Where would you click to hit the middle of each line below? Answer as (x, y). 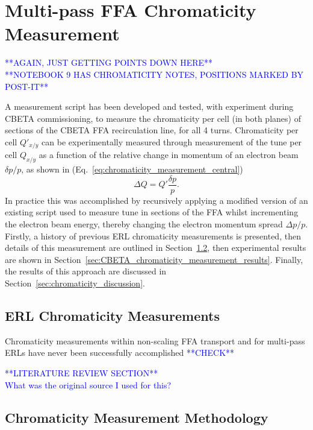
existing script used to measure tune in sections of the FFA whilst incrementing (152, 212)
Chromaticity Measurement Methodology (137, 417)
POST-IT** (27, 86)
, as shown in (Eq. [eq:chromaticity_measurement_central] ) (132, 169)
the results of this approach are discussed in (86, 271)
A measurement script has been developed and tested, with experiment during (149, 106)
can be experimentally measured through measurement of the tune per (172, 141)
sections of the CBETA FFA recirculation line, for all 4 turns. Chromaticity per (152, 130)
